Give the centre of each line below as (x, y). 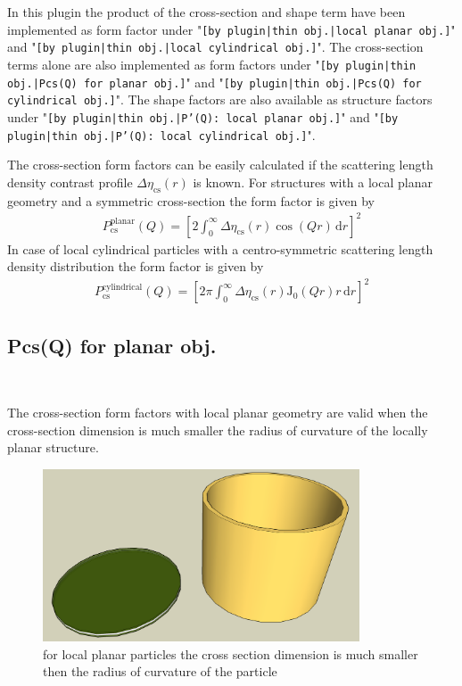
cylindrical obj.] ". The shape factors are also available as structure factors (220, 99)
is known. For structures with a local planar (313, 182)
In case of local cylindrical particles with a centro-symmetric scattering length (220, 248)
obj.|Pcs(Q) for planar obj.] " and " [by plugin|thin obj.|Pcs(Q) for (214, 82)
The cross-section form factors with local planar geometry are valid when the (218, 413)
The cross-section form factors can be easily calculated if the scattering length (220, 165)
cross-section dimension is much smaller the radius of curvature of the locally (218, 430)
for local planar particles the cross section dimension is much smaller (231, 653)
